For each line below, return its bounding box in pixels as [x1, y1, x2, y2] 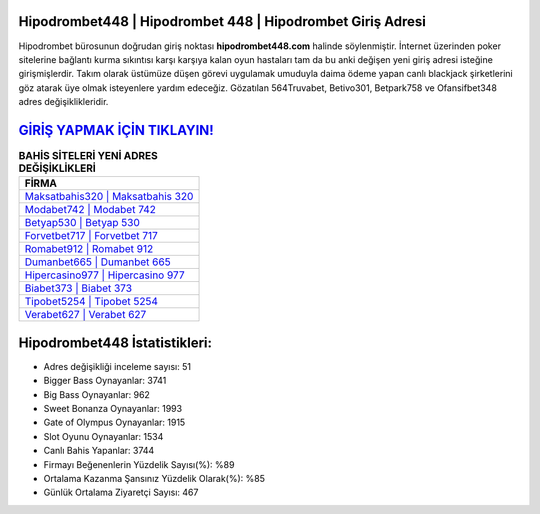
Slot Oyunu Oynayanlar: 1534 [43, 430, 164, 442]
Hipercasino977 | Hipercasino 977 [24, 268, 185, 282]
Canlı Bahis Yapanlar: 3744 [43, 445, 155, 457]
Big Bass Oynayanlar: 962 [43, 388, 150, 400]
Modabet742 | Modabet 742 [24, 203, 157, 217]
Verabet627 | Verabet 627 [24, 308, 147, 322]
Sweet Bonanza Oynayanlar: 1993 [43, 403, 183, 415]
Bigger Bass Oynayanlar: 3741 [43, 375, 167, 387]
